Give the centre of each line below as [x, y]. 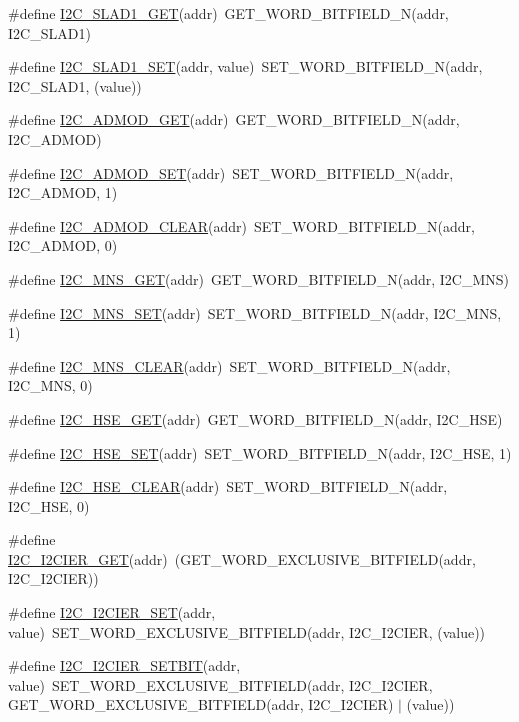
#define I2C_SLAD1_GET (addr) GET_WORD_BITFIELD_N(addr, [228, 13]
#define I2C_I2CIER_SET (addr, [112, 612]
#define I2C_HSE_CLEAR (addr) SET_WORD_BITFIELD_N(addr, [228, 486]
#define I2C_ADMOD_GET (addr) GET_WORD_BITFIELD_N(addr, [234, 119]
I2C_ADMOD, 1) [63, 192]
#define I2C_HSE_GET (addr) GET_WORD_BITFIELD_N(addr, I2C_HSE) [255, 418]
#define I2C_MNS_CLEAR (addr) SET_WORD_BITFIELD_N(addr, [229, 365]
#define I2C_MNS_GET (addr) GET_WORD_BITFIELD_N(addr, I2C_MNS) [259, 278]
